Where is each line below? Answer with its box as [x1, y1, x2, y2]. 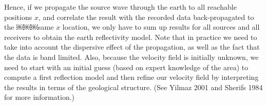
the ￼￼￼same [4, 22, 54, 32]
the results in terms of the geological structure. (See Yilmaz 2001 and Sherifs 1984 [4, 81, 263, 92]
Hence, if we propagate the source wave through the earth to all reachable [4, 2, 237, 12]
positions [4, 11, 32, 22]
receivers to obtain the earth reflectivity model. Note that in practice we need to [4, 31, 257, 42]
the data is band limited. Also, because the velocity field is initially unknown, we [4, 51, 259, 62]
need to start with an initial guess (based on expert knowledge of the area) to [4, 61, 249, 72]
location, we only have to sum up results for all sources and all [62, 22, 260, 32]
